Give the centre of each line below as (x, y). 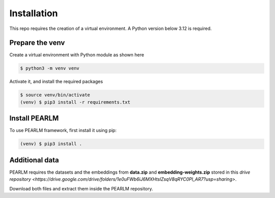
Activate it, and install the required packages (56, 82)
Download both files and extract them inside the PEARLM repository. (81, 188)
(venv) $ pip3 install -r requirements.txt (75, 102)
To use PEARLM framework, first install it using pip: (63, 130)
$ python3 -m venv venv (50, 68)
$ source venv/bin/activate (55, 95)
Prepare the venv (37, 43)
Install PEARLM (34, 119)
